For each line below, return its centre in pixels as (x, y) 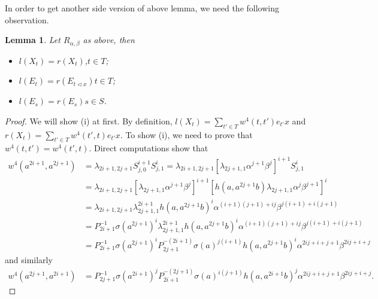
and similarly (29, 259)
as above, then (109, 40)
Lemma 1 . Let (33, 40)
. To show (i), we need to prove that (186, 134)
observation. (27, 19)
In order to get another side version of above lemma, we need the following (142, 8)
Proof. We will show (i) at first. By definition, (89, 120)
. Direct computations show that (149, 148)
